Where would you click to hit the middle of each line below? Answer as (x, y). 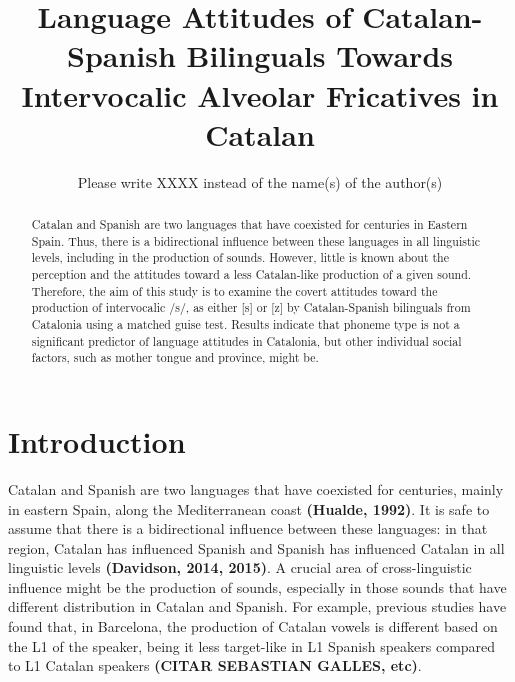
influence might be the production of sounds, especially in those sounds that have (257, 586)
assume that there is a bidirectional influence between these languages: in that (248, 528)
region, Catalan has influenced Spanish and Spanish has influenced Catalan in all (256, 547)
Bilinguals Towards (319, 55)
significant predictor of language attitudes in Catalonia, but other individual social (246, 340)
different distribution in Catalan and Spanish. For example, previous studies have (257, 606)
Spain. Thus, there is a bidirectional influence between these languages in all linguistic (256, 240)
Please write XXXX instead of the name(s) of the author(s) (260, 181)
